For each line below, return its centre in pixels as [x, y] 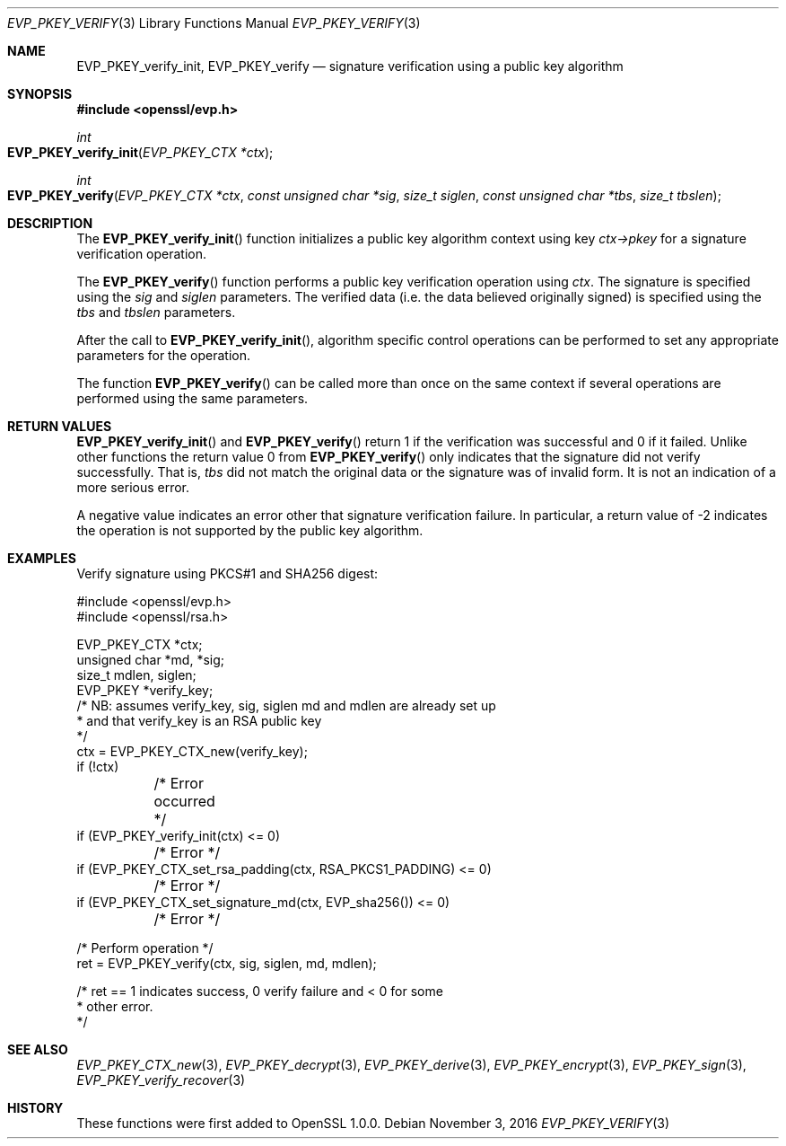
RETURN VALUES [60, 426]
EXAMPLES [42, 558]
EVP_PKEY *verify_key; [145, 690]
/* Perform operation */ [145, 948]
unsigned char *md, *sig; [151, 660]
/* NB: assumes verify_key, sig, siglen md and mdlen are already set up [286, 705]
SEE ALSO [38, 1049]
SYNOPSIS [40, 94]
